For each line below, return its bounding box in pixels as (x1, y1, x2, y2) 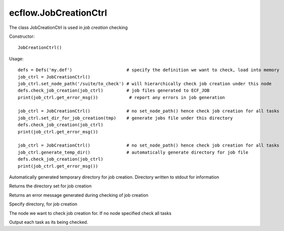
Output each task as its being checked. (9, 219, 88, 225)
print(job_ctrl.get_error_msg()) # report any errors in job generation (18, 95, 226, 100)
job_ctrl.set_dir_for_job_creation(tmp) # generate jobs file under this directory (18, 115, 233, 121)
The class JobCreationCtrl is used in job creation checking (9, 25, 128, 30)
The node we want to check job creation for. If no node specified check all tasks (9, 210, 171, 216)
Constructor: (9, 33, 35, 39)
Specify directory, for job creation (9, 201, 78, 207)
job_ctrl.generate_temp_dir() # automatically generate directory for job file (18, 150, 249, 155)
